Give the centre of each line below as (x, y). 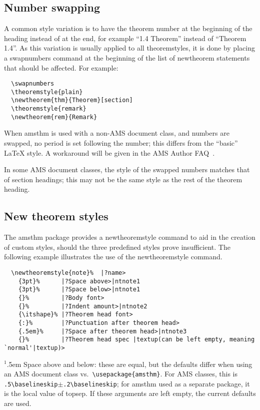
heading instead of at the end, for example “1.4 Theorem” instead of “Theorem (125, 38)
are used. (18, 403)
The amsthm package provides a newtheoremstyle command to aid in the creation (130, 237)
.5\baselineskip (31, 384)
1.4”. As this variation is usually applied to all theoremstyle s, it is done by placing (129, 48)
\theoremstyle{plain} (47, 92)
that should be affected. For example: (61, 67)
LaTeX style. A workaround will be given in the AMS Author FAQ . (109, 152)
